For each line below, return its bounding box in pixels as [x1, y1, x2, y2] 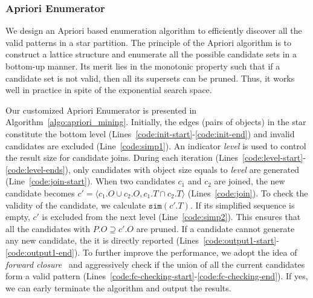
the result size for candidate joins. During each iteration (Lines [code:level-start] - [5, 151, 306, 164]
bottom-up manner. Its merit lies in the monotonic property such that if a [5, 60, 280, 72]
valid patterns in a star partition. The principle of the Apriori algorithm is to [5, 36, 292, 48]
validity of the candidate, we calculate [5, 198, 146, 211]
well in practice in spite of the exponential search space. [5, 83, 212, 96]
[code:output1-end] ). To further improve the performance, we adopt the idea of [5, 245, 297, 258]
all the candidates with [5, 222, 91, 235]
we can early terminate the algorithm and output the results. [5, 281, 231, 294]
